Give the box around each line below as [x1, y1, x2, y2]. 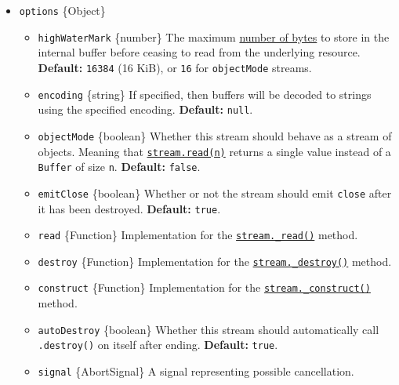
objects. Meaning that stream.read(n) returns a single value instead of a [38, 143, 391, 159]
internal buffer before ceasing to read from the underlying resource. [38, 44, 361, 60]
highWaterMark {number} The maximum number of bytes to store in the [38, 28, 390, 45]
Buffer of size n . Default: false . [38, 158, 201, 175]
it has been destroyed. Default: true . [38, 200, 221, 216]
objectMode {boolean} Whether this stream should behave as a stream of [38, 127, 392, 143]
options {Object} [19, 2, 106, 18]
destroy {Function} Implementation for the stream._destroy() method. [38, 252, 392, 269]
